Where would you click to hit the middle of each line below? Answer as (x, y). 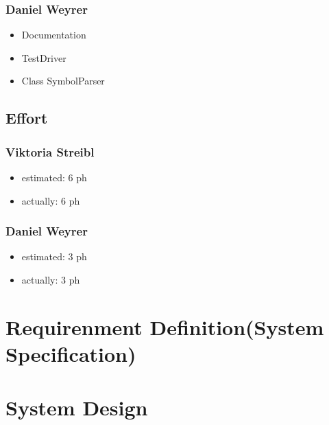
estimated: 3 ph (54, 256)
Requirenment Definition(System (165, 326)
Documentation (54, 35)
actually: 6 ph (51, 200)
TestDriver (44, 57)
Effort (27, 118)
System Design (77, 407)
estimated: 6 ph (54, 177)
